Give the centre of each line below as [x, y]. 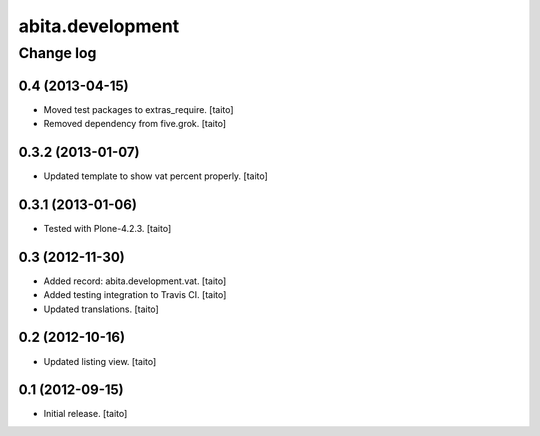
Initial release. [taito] [85, 414]
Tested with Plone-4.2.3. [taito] [107, 228]
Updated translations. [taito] [101, 309]
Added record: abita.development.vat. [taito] [135, 281]
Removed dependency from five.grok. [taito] [135, 124]
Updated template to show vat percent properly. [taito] [156, 176]
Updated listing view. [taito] [100, 361]
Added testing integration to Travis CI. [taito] [135, 295]
